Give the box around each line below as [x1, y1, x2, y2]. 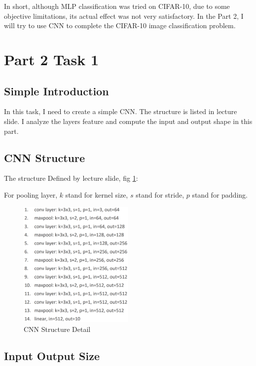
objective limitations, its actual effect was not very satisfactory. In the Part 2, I [4, 10, 244, 21]
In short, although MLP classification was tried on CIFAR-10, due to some [4, 1, 230, 11]
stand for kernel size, [65, 189, 128, 200]
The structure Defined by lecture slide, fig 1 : [4, 173, 138, 183]
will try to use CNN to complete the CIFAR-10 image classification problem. [4, 20, 236, 31]
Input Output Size [4, 348, 100, 364]
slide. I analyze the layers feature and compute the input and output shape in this [4, 116, 253, 126]
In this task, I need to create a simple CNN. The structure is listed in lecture [4, 106, 237, 117]
